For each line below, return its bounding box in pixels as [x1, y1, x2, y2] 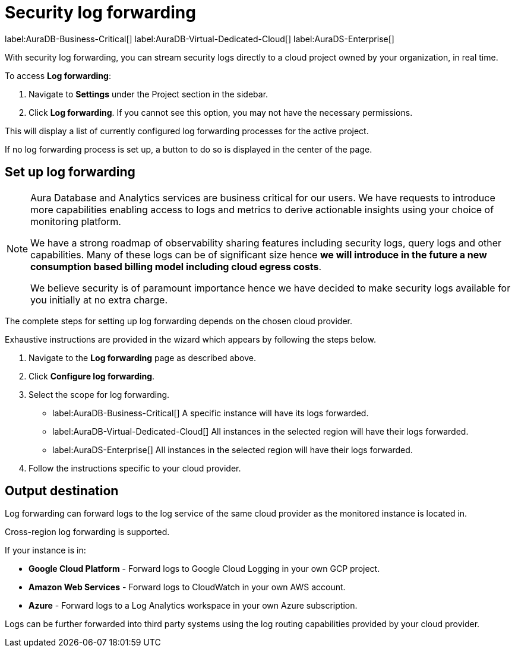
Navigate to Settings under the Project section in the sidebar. [29, 88, 268, 99]
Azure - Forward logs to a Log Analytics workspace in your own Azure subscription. [29, 600, 358, 611]
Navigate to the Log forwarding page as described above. [29, 352, 256, 363]
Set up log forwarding [5, 164, 135, 180]
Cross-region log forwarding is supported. [5, 527, 170, 537]
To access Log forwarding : [5, 70, 111, 81]
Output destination [5, 483, 119, 499]
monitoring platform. [30, 215, 121, 227]
